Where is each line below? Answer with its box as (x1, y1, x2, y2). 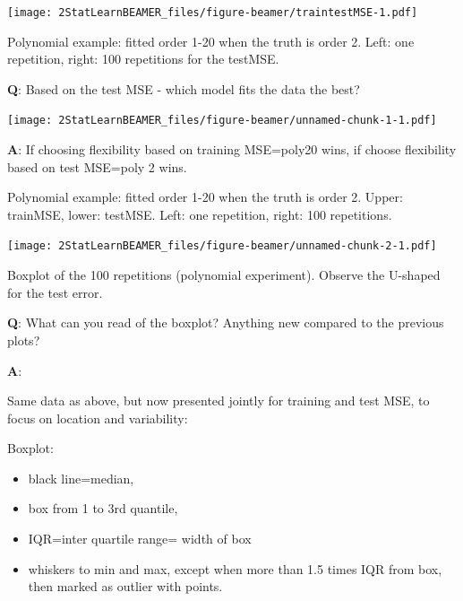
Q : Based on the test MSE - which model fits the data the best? (7, 79, 360, 98)
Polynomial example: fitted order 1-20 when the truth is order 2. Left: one (7, 31, 415, 50)
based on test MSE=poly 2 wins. (7, 157, 187, 176)
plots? (7, 330, 40, 349)
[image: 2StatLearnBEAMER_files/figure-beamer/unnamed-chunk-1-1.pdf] (7, 114, 437, 127)
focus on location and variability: (7, 408, 188, 427)
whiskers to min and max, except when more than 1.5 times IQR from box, (28, 559, 442, 578)
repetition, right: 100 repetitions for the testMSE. (7, 49, 279, 68)
